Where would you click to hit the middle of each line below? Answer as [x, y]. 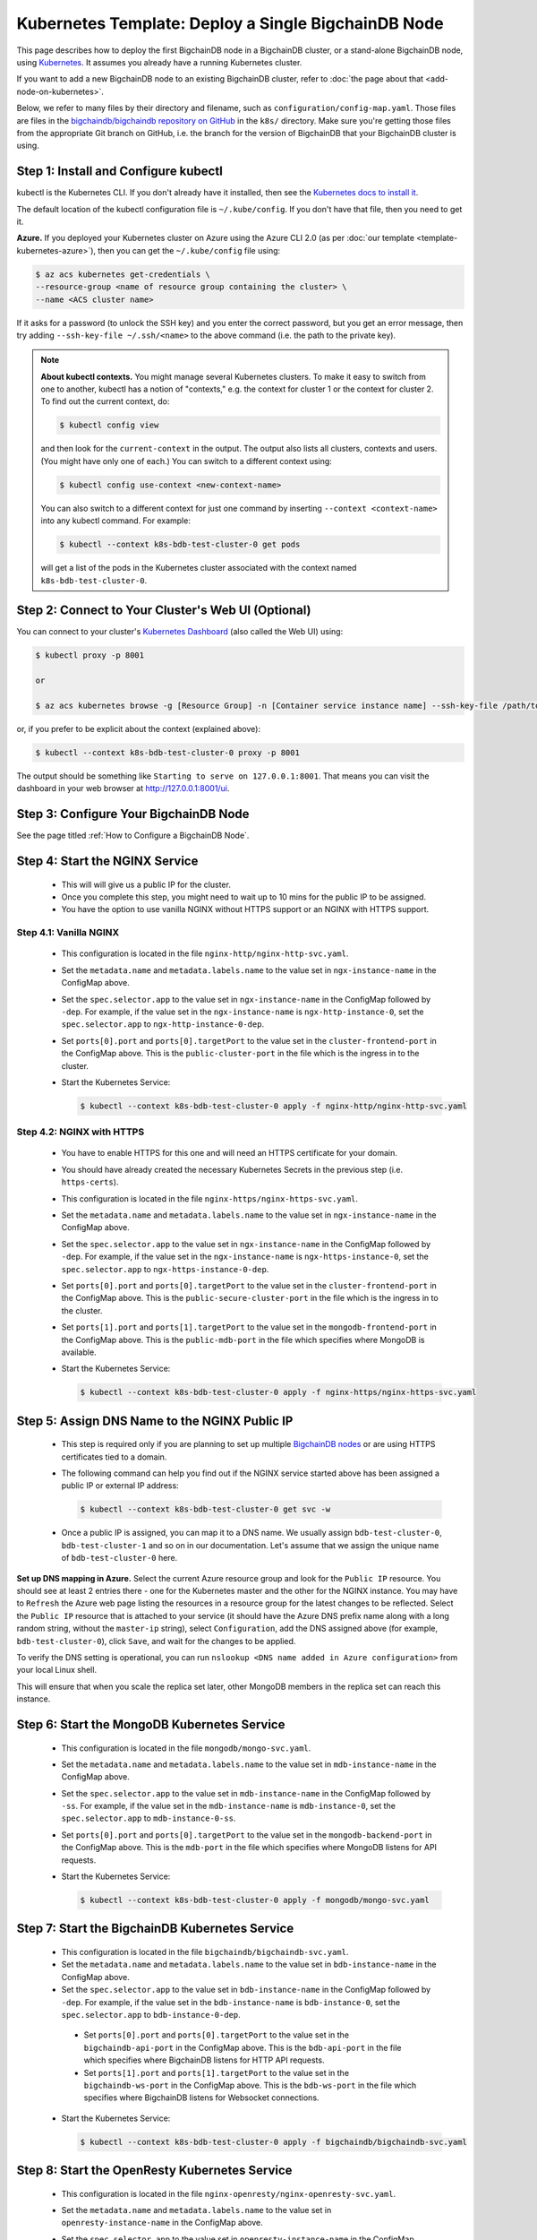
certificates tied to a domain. [114, 1457]
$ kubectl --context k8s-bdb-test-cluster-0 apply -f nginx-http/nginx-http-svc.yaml [273, 1106]
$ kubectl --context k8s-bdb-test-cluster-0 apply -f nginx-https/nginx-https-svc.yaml [278, 1392]
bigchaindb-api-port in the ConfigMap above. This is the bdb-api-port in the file [243, 2047]
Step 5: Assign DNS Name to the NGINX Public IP [155, 1421]
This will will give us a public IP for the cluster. [146, 884]
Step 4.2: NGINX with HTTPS [81, 1132]
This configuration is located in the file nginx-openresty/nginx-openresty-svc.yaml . [229, 2193]
